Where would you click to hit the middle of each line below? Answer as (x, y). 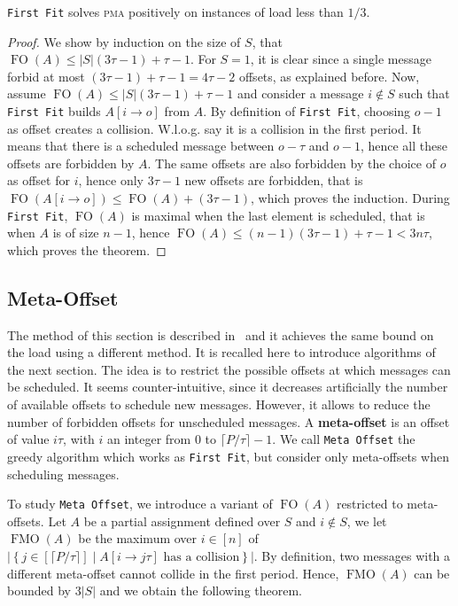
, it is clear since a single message (341, 59)
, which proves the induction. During (350, 198)
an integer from (149, 439)
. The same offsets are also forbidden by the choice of (291, 163)
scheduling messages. (63, 474)
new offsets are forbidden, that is (274, 180)
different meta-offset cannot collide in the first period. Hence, (173, 573)
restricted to (369, 504)
